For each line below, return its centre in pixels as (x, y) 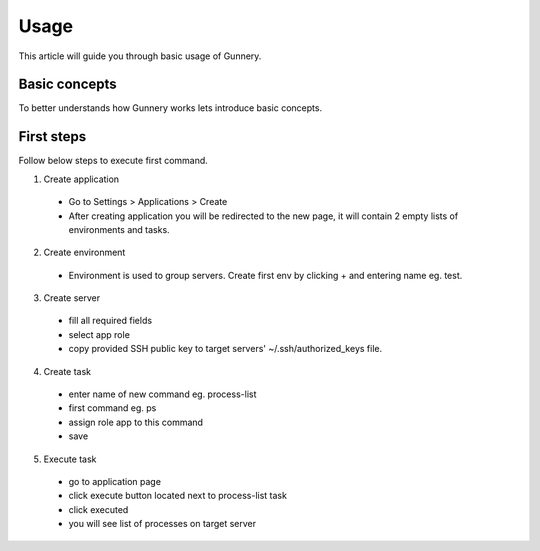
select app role (99, 334)
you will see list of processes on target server (162, 524)
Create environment (84, 252)
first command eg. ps (112, 408)
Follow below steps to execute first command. (113, 161)
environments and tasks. (119, 229)
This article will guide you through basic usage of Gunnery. (140, 56)
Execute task (70, 459)
